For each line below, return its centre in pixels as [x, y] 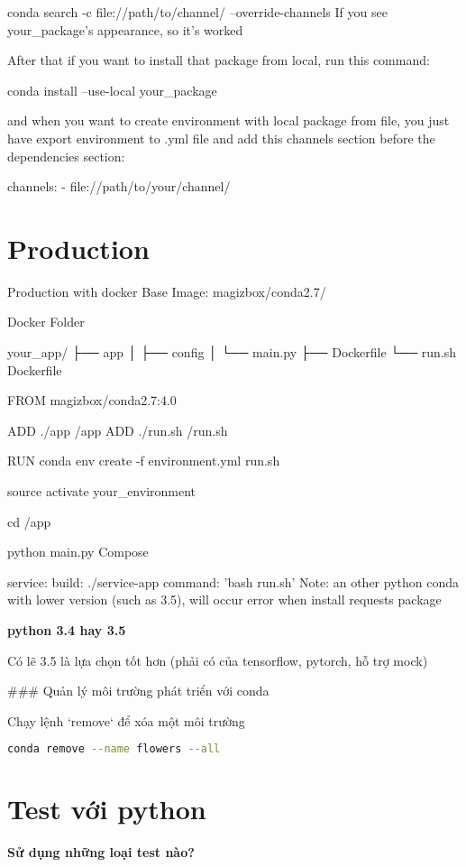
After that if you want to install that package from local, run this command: [219, 60]
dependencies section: [66, 156]
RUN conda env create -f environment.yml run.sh [144, 461]
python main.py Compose [78, 552]
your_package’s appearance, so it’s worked [125, 29]
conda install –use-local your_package [112, 90]
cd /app [29, 521]
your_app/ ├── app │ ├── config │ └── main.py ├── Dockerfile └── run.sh [232, 352]
